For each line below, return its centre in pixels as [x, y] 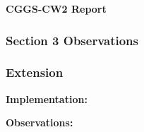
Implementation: [47, 98]
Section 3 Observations [72, 40]
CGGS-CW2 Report [56, 8]
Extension [35, 72]
